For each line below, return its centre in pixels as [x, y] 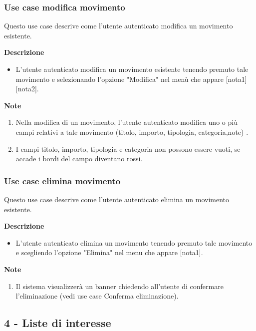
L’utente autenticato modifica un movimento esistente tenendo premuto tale [132, 69]
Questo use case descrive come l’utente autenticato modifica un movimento [119, 26]
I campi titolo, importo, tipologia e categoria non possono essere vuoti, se [128, 149]
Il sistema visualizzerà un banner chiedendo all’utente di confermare [120, 286]
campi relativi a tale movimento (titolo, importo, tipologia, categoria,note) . [132, 132]
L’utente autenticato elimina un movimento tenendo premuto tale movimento [134, 242]
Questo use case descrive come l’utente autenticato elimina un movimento [117, 199]
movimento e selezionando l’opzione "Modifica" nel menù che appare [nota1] [131, 79]
